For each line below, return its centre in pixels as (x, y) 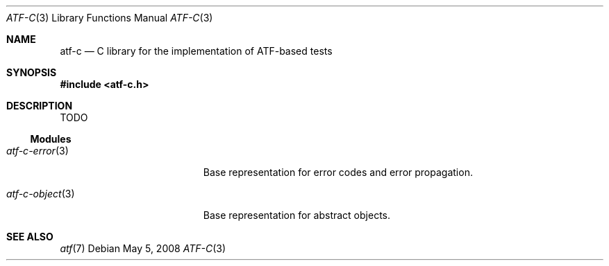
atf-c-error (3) (37, 151)
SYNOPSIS (32, 72)
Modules (51, 139)
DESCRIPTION (40, 106)
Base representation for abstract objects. (297, 215)
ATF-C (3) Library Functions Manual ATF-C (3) (110, 18)
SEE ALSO (30, 237)
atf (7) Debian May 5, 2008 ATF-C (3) (143, 248)
